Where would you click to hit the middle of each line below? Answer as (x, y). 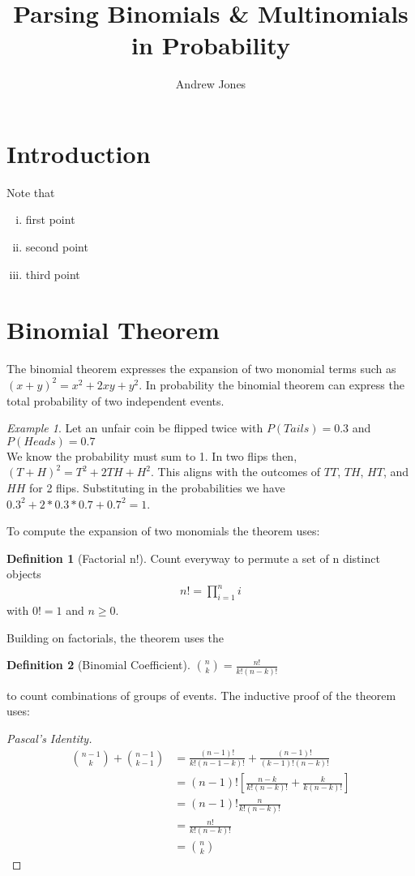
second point (57, 247)
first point (50, 219)
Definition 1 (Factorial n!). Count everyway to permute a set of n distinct (193, 558)
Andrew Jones (211, 84)
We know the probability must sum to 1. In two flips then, (152, 455)
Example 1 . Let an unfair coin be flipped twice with (135, 428)
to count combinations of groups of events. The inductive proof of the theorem (201, 695)
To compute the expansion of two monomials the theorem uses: (163, 531)
